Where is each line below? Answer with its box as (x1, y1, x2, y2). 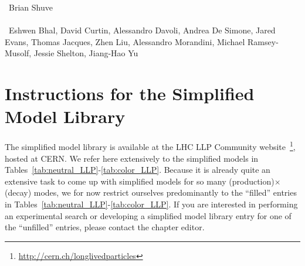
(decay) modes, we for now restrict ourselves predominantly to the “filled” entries (5, 186, 297, 199)
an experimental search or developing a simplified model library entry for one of (5, 209, 292, 221)
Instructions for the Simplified (5, 81, 255, 105)
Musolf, (5, 47, 32, 59)
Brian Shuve (8, 1, 53, 13)
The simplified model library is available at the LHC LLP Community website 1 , (5, 139, 296, 152)
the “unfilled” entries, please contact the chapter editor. (5, 221, 205, 233)
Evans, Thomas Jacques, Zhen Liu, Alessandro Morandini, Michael (5, 35, 245, 47)
